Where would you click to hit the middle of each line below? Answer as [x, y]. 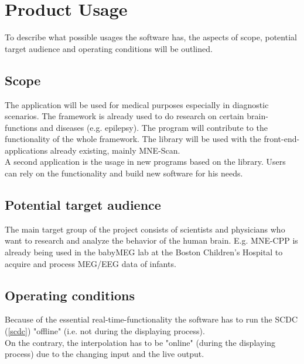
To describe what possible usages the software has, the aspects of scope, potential [151, 37]
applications [26, 150]
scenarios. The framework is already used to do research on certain [124, 116]
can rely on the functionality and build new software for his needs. [124, 173]
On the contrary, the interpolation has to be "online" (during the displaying [140, 342]
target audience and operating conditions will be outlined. [109, 48]
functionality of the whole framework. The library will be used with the [133, 139]
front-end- [282, 139]
